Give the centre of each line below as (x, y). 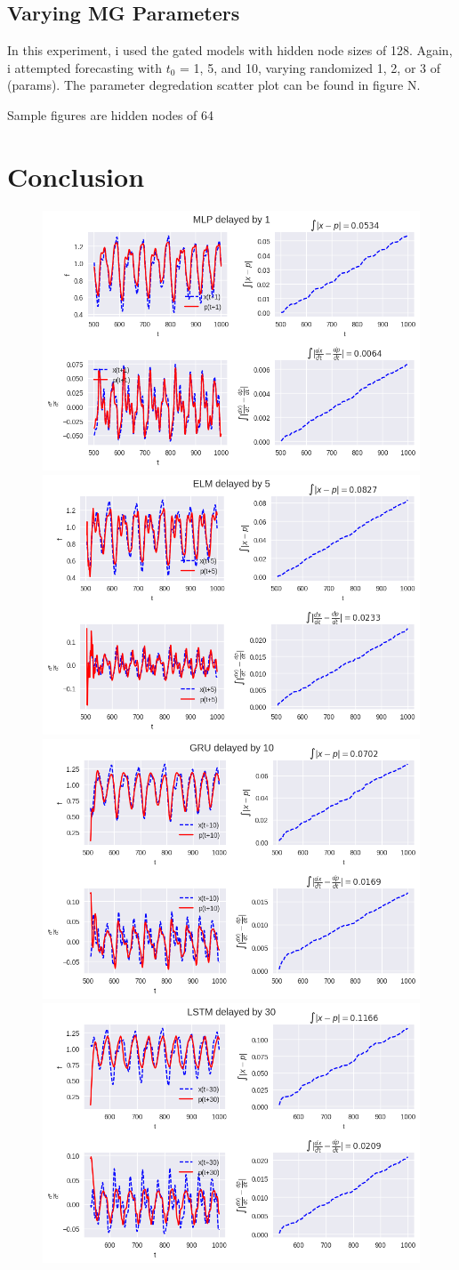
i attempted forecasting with (85, 67)
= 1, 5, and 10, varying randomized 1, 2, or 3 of (310, 67)
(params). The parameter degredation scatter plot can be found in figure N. (214, 85)
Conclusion (76, 176)
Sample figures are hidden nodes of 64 (111, 114)
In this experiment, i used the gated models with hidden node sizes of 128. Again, (230, 50)
